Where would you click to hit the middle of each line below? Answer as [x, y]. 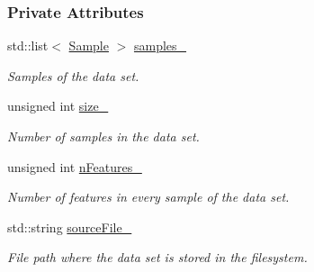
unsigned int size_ [58, 106]
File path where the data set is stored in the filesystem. [157, 257]
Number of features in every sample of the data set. [148, 197]
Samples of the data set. [73, 75]
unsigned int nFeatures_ [75, 166]
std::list [28, 45]
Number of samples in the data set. [103, 136]
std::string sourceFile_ [70, 227]
